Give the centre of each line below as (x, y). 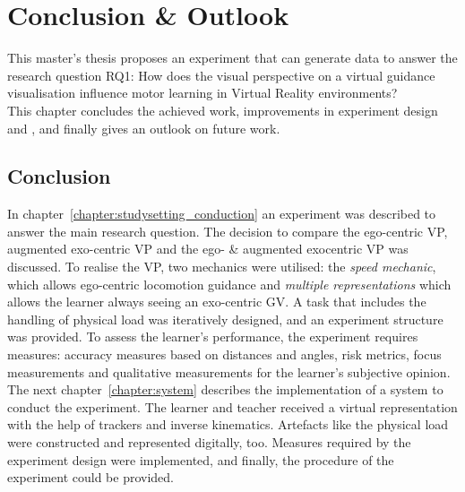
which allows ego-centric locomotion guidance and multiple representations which (229, 284)
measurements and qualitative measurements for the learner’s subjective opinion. (229, 371)
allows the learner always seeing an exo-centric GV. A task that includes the (217, 302)
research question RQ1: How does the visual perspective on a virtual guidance (221, 75)
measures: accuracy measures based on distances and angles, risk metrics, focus (224, 354)
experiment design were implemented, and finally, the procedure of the (201, 459)
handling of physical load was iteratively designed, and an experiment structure (225, 319)
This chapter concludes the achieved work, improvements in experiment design (223, 110)
